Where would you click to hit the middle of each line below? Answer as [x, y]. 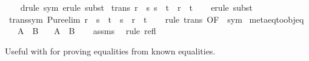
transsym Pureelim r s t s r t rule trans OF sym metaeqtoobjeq [156, 19]
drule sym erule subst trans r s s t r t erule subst [136, 7]
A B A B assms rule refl [87, 31]
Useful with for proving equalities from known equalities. [110, 51]
